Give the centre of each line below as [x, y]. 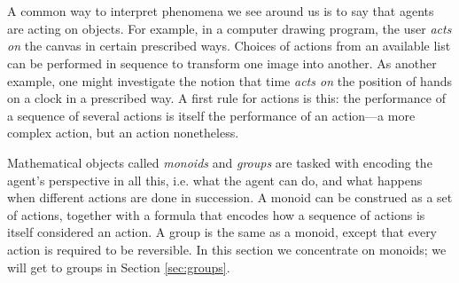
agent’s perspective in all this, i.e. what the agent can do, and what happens [215, 180]
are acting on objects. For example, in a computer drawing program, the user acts [229, 28]
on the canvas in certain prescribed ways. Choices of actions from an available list [229, 46]
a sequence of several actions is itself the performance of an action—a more [211, 115]
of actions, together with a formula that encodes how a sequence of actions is [216, 214]
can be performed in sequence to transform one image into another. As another [222, 63]
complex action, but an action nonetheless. [123, 133]
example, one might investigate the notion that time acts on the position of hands [229, 80]
